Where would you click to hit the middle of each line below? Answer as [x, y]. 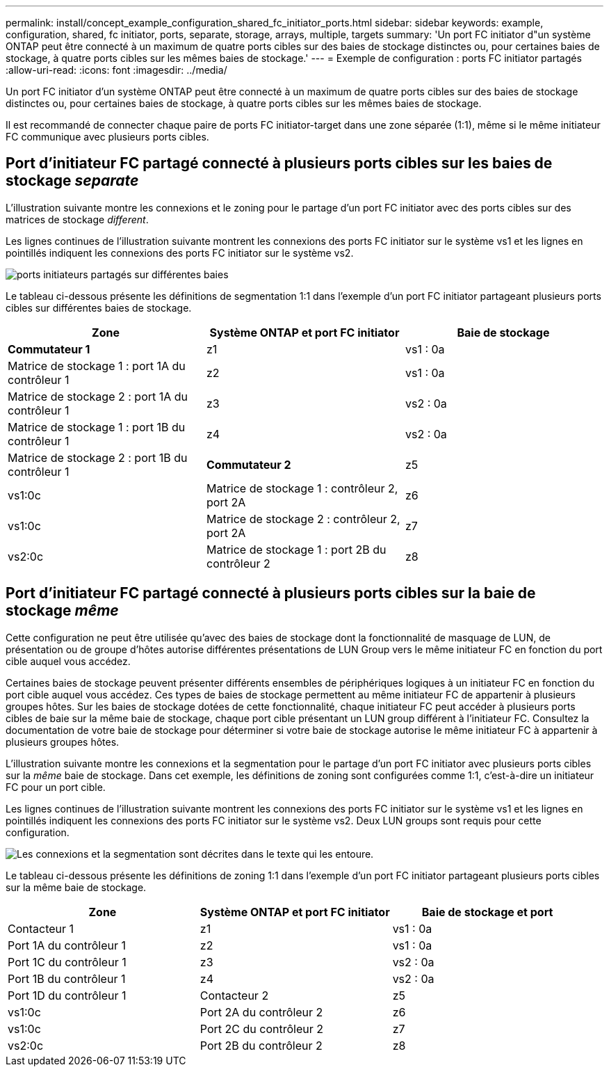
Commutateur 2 [249, 464]
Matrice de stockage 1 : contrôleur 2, [302, 488]
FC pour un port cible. [56, 787]
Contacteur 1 [41, 928]
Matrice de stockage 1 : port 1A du [97, 366]
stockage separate [72, 181]
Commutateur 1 [49, 349]
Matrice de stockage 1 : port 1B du [97, 427]
